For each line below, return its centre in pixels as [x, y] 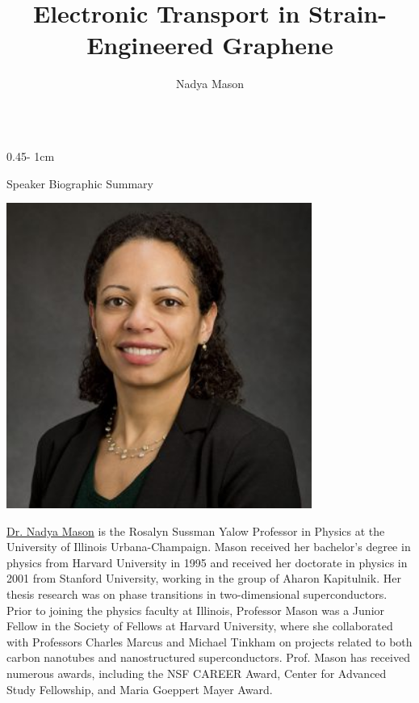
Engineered [150, 45]
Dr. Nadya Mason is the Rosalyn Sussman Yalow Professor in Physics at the [196, 530]
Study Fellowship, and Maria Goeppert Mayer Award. [140, 689]
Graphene [278, 45]
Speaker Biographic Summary [80, 183]
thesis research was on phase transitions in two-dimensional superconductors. [197, 594]
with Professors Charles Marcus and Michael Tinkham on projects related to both [209, 641]
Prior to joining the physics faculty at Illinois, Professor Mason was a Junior [196, 610]
